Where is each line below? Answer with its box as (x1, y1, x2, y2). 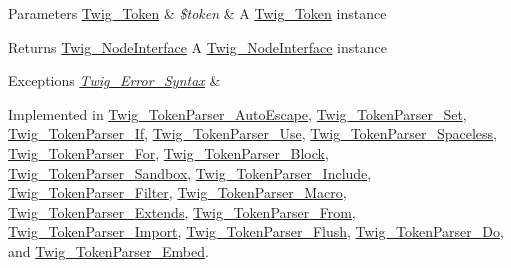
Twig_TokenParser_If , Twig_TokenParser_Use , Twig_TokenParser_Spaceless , (8, 123, 497, 144)
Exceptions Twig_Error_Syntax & (8, 70, 221, 91)
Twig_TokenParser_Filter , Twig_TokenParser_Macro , (8, 182, 347, 203)
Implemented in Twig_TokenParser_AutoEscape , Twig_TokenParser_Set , (8, 103, 467, 124)
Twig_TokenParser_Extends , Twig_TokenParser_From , (8, 201, 356, 222)
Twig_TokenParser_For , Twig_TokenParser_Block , (8, 142, 329, 163)
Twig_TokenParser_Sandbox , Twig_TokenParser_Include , (8, 162, 372, 183)
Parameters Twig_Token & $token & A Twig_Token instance (8, 3, 387, 23)
